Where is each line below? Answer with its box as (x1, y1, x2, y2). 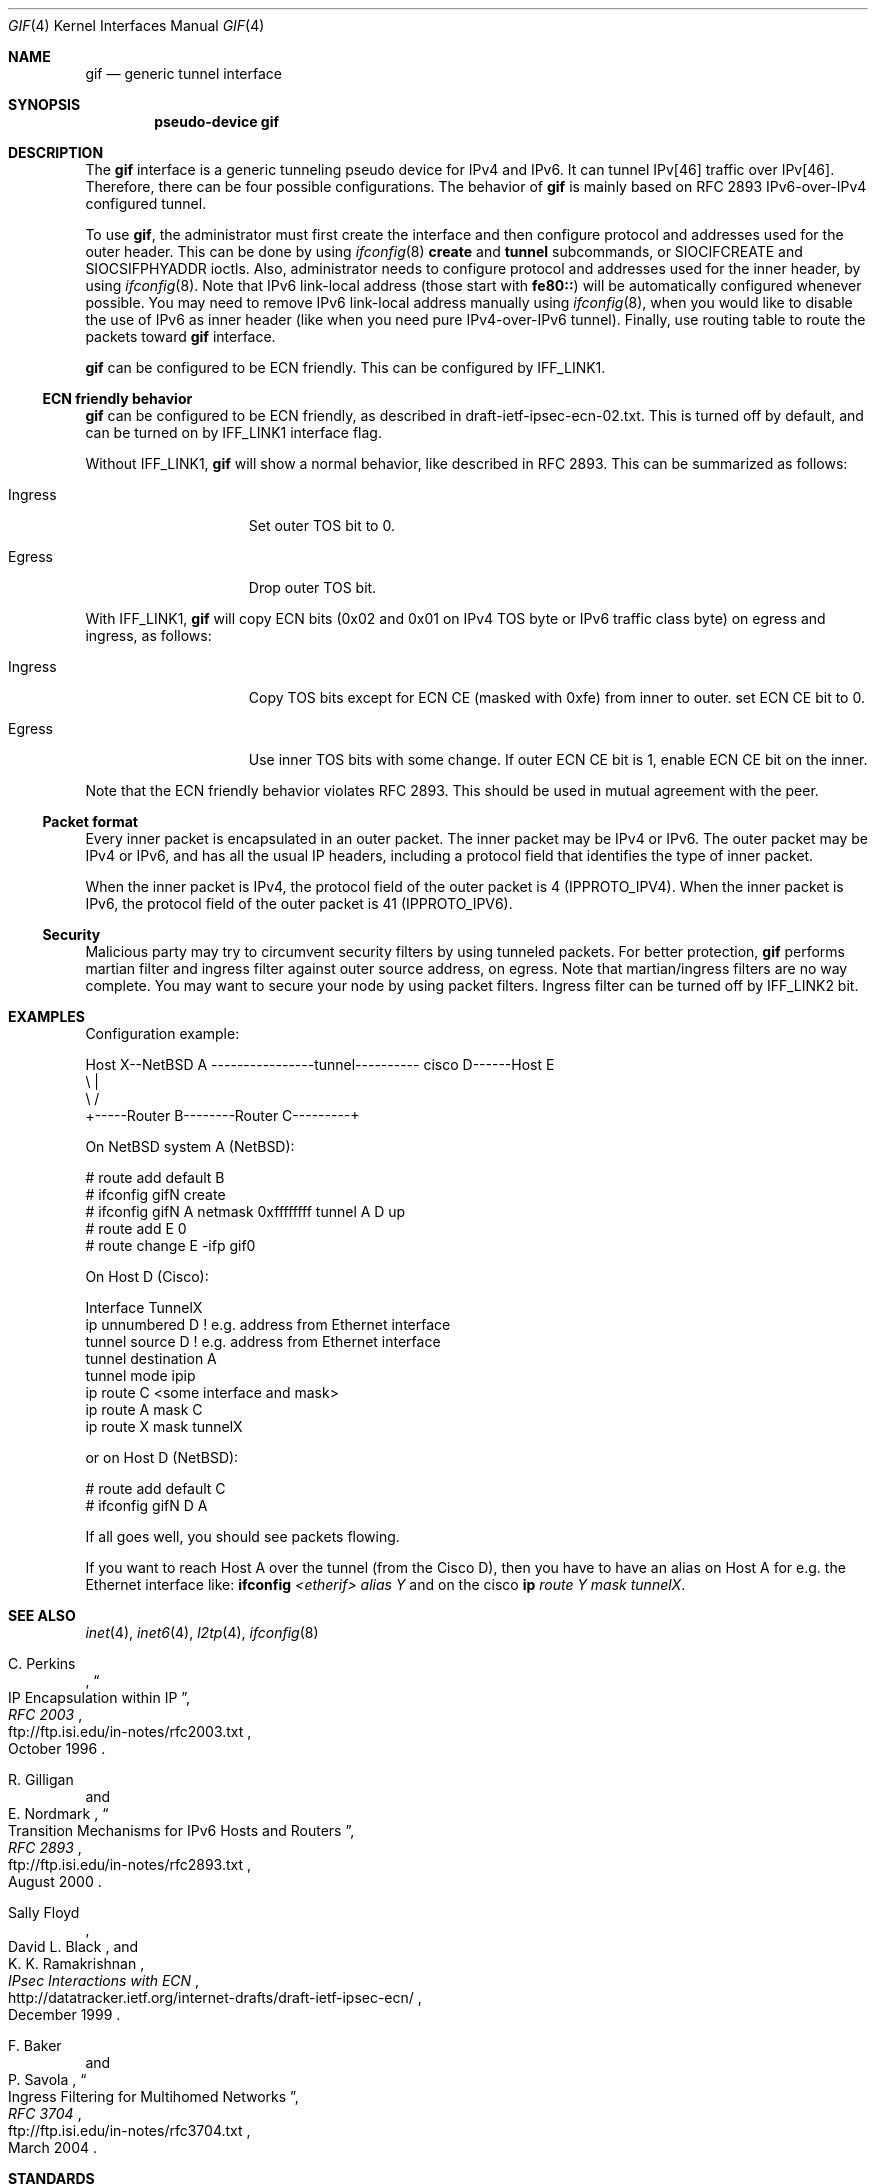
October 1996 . (8, 1740, 106, 1757)
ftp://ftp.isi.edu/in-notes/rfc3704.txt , (8, 2122, 251, 2139)
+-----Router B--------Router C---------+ (85, 1107, 360, 1124)
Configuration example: (85, 1025, 240, 1042)
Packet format (42, 813, 138, 830)
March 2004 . (8, 2139, 97, 2156)
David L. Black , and (8, 1938, 139, 1955)
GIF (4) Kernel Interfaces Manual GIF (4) (8, 17, 265, 34)
